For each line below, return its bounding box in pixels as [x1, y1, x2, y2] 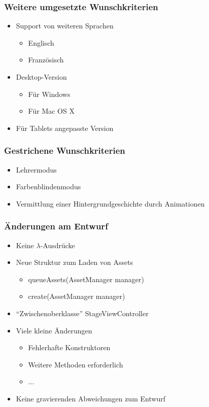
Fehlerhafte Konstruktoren [28, 342, 111, 353]
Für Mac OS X [28, 106, 75, 116]
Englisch [28, 37, 54, 48]
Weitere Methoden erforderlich [28, 359, 123, 369]
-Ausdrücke [40, 240, 75, 250]
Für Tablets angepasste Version [16, 122, 114, 133]
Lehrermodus [16, 164, 57, 175]
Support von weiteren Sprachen [16, 20, 114, 31]
